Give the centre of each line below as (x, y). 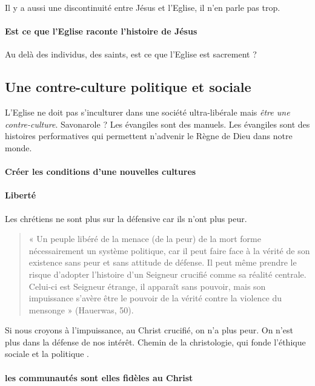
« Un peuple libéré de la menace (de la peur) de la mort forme (145, 239)
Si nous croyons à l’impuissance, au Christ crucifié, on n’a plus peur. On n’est (149, 330)
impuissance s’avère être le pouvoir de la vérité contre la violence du (155, 298)
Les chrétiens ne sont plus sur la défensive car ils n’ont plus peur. (126, 218)
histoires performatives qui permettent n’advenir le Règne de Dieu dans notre (149, 136)
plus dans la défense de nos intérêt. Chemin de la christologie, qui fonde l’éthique (155, 342)
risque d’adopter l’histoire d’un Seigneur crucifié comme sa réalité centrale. (167, 274)
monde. (18, 147)
